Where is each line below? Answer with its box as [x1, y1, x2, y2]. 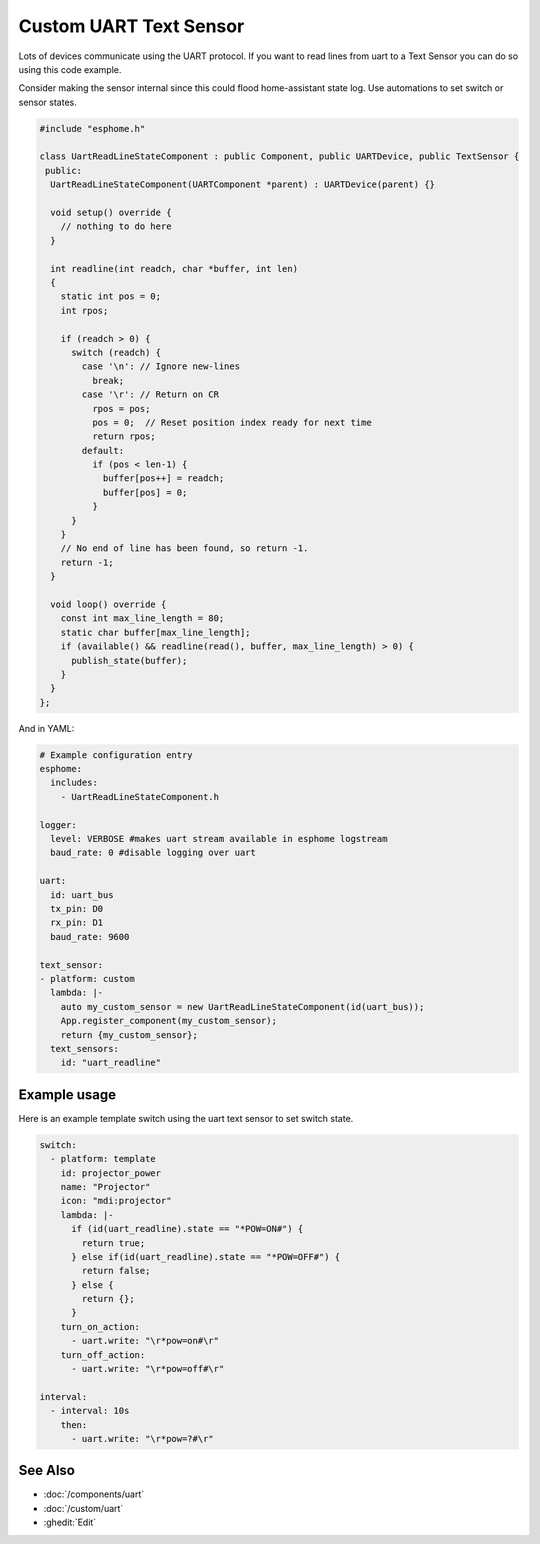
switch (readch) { [71, 346, 162, 358]
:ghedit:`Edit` [43, 1516, 97, 1529]
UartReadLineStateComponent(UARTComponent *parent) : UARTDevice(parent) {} [50, 179, 435, 190]
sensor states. [18, 96, 77, 108]
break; [91, 375, 125, 386]
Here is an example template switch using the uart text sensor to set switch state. [18, 1112, 354, 1124]
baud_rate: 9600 [50, 931, 130, 942]
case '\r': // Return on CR [81, 389, 220, 400]
